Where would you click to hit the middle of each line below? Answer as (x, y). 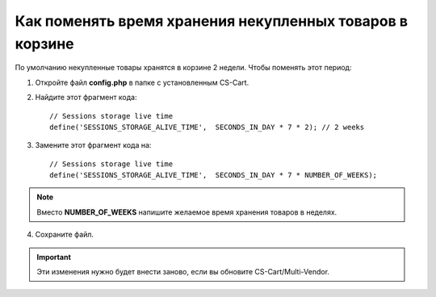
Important (54, 257)
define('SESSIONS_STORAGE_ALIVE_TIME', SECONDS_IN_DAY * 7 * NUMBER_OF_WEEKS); (214, 175)
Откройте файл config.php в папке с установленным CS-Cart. (142, 82)
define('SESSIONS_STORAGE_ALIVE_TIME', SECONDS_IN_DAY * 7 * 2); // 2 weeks (207, 127)
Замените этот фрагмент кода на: (93, 145)
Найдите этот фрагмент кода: (86, 98)
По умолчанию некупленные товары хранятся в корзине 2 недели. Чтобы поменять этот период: (183, 68)
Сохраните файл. (65, 235)
